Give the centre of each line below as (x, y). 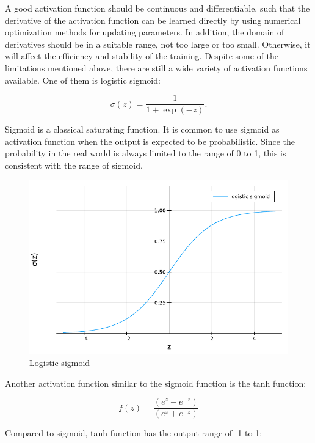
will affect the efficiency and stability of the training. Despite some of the (142, 56)
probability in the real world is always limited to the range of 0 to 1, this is (146, 153)
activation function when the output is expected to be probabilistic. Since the (150, 141)
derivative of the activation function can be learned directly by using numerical (153, 20)
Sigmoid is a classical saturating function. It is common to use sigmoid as (142, 129)
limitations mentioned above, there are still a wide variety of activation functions (156, 68)
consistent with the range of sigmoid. (74, 165)
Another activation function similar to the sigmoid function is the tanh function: (156, 383)
